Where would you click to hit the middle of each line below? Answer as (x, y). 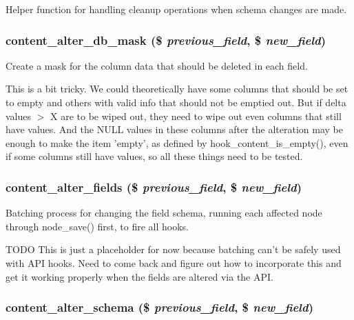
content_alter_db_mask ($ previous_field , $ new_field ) (166, 40)
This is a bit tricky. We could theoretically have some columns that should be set (177, 89)
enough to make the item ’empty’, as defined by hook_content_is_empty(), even (177, 142)
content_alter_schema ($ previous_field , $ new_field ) (159, 307)
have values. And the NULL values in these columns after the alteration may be (174, 129)
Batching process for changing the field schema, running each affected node (164, 213)
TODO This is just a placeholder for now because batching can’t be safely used (173, 249)
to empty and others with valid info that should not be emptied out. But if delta (176, 102)
